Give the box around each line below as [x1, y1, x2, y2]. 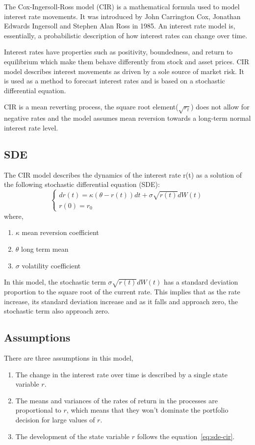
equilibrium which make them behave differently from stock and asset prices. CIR [4, 56, 249, 66]
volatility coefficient [22, 260, 81, 270]
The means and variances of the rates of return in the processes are [15, 395, 218, 405]
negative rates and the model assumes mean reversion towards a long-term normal [4, 113, 251, 123]
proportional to [15, 405, 61, 415]
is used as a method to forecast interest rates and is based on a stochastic [4, 76, 225, 86]
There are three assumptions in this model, [4, 352, 133, 363]
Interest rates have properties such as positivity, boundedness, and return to [4, 47, 233, 57]
